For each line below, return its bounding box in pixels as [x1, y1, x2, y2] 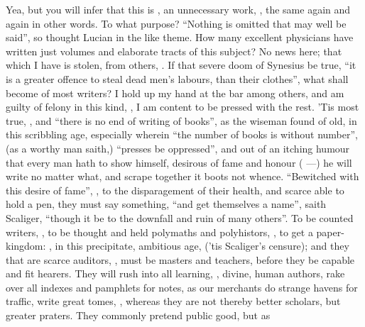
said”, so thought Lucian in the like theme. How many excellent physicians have [6, 30, 354, 45]
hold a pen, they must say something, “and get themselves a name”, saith [6, 196, 327, 211]
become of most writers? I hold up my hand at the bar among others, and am [6, 85, 344, 100]
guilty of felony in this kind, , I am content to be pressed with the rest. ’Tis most [6, 99, 359, 114]
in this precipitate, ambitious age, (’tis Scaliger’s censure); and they [55, 238, 349, 253]
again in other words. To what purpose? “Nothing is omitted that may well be [6, 16, 347, 31]
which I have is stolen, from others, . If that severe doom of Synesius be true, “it [6, 57, 356, 72]
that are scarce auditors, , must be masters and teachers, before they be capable [6, 252, 355, 267]
